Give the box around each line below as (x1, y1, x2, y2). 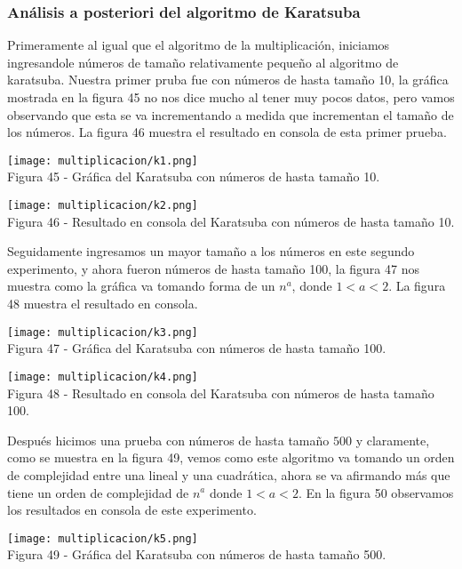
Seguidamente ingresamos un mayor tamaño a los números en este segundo (7, 242, 415, 260)
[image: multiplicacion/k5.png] (7, 532, 198, 545)
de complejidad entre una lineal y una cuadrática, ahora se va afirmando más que (7, 465, 450, 484)
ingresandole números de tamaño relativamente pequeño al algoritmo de (7, 52, 399, 71)
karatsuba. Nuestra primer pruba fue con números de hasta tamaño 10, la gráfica (7, 70, 449, 89)
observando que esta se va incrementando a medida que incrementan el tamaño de (7, 105, 454, 124)
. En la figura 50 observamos (298, 483, 454, 501)
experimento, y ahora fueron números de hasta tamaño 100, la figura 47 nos (7, 259, 419, 277)
